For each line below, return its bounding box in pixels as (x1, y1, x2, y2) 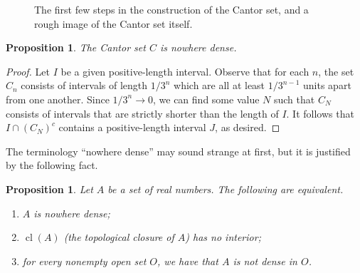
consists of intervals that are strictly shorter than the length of (6, 105, 279, 120)
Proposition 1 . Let (6, 181, 93, 196)
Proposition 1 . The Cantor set (6, 40, 146, 55)
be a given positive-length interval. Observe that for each (60, 63, 309, 78)
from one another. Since (6, 91, 110, 106)
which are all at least (174, 78, 265, 93)
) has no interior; (185, 230, 261, 244)
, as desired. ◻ (215, 120, 280, 135)
